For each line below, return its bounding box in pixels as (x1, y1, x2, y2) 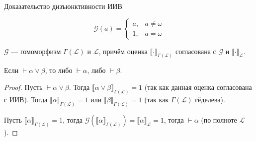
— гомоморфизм (11, 46, 61, 56)
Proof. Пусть (4, 82, 43, 92)
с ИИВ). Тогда (4, 94, 48, 104)
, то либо (45, 65, 73, 75)
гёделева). (195, 94, 225, 104)
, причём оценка (98, 46, 148, 56)
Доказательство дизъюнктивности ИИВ (4, 1, 122, 11)
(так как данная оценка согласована (144, 82, 252, 92)
